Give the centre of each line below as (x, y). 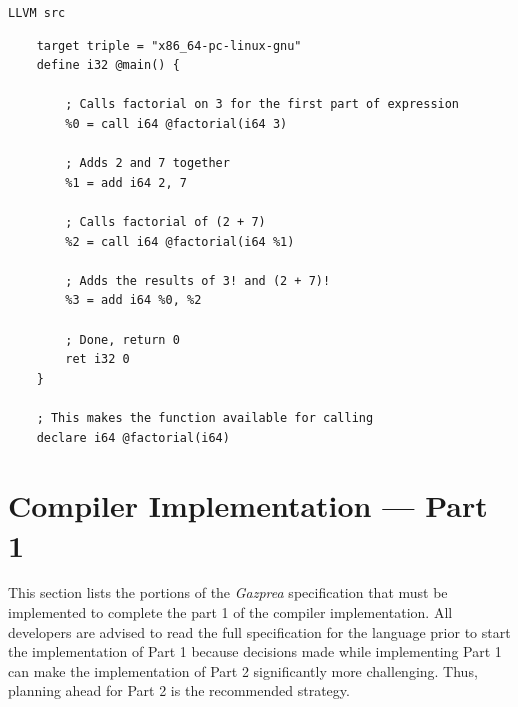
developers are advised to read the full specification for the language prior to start (259, 631)
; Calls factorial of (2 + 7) (165, 222)
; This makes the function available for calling (205, 417)
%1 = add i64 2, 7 (126, 182)
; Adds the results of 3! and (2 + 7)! (198, 280)
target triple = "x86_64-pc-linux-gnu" (169, 45)
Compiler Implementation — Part (248, 505)
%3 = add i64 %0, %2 (133, 300)
